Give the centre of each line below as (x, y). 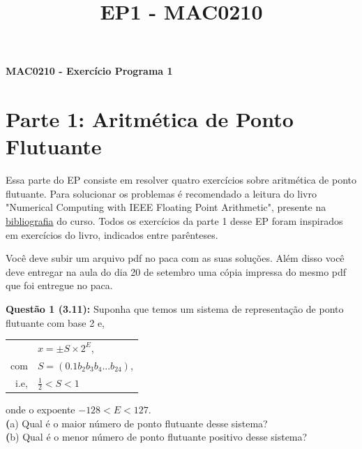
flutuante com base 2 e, (55, 322)
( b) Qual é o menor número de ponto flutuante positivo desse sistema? (157, 437)
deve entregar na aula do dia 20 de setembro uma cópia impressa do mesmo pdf (176, 271)
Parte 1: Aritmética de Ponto (150, 119)
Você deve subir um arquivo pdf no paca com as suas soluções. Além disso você (175, 258)
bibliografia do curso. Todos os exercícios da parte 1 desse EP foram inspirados (174, 221)
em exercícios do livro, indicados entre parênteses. (112, 234)
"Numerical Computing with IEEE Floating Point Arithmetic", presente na (166, 207)
